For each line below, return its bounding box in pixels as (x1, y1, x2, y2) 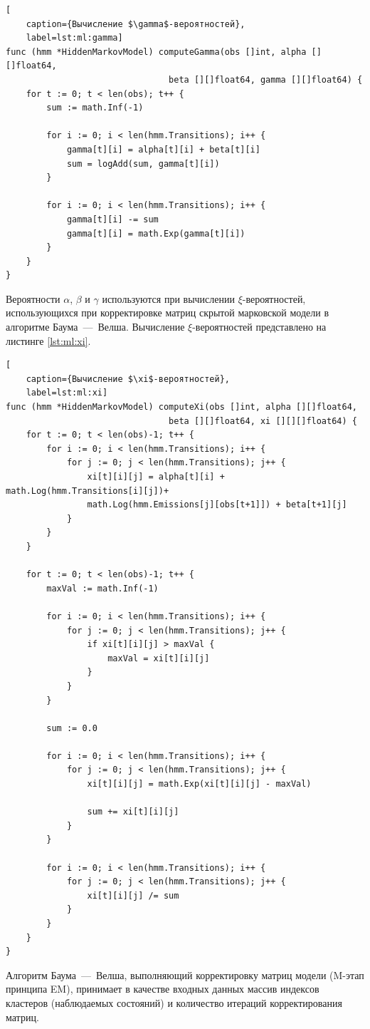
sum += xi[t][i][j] (87, 807, 179, 817)
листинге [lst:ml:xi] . (6, 333, 91, 348)
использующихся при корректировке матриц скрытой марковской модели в (6, 305, 329, 320)
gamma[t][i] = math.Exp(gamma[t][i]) (66, 228, 245, 239)
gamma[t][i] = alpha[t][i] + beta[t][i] (66, 144, 260, 155)
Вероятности (6, 291, 60, 306)
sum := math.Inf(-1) (46, 103, 144, 113)
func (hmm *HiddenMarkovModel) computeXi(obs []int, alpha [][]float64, (6, 402, 357, 413)
